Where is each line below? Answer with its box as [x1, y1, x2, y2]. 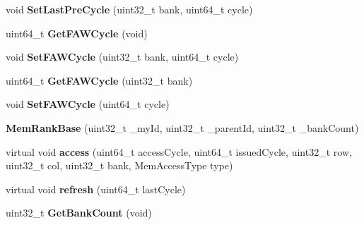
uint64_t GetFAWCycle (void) [6, 25, 148, 40]
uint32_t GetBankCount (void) [6, 205, 152, 220]
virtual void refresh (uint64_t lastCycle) [6, 181, 186, 196]
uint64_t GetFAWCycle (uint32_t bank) [6, 73, 193, 87]
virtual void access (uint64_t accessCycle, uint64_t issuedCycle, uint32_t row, [6, 144, 352, 159]
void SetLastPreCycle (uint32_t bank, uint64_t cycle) [6, 2, 253, 16]
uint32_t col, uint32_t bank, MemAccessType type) [6, 158, 233, 173]
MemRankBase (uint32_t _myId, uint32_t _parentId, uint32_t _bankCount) [6, 120, 359, 135]
